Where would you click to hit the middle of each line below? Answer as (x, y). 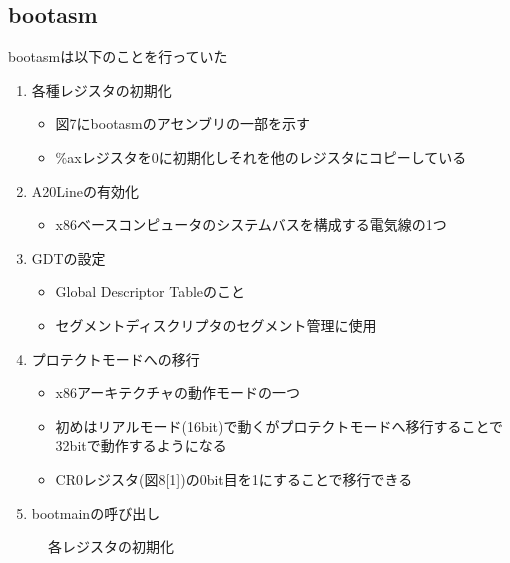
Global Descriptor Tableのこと (150, 291)
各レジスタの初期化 (111, 546)
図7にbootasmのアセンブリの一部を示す (183, 123)
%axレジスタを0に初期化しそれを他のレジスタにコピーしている (261, 156)
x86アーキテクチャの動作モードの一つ (178, 392)
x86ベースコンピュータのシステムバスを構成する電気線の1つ (251, 224)
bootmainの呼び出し (96, 512)
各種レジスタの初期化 (101, 89)
